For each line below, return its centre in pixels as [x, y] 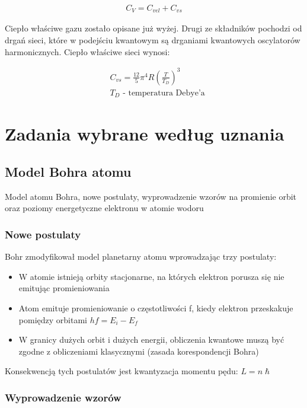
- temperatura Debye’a [164, 93]
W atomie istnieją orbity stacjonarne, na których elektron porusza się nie [151, 276]
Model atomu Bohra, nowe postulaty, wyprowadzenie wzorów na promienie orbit [151, 196]
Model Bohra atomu [68, 172]
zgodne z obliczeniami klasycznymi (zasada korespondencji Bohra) [139, 351]
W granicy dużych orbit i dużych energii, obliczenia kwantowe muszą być [151, 340]
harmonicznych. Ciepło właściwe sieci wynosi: [87, 51]
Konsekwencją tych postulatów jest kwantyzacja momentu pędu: [121, 371]
